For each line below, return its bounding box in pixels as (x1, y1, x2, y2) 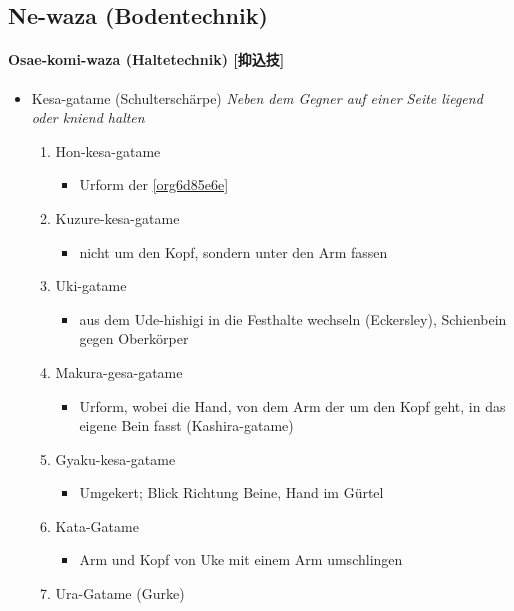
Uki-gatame (55, 275, 127, 296)
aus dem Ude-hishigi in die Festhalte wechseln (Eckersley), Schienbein (79, 308, 507, 329)
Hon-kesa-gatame (55, 140, 161, 161)
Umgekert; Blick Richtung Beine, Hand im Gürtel (79, 482, 384, 503)
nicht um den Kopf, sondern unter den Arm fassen (79, 241, 388, 262)
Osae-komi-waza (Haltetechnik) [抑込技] (8, 49, 285, 70)
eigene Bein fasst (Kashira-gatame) (79, 415, 294, 436)
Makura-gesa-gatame (55, 361, 183, 382)
